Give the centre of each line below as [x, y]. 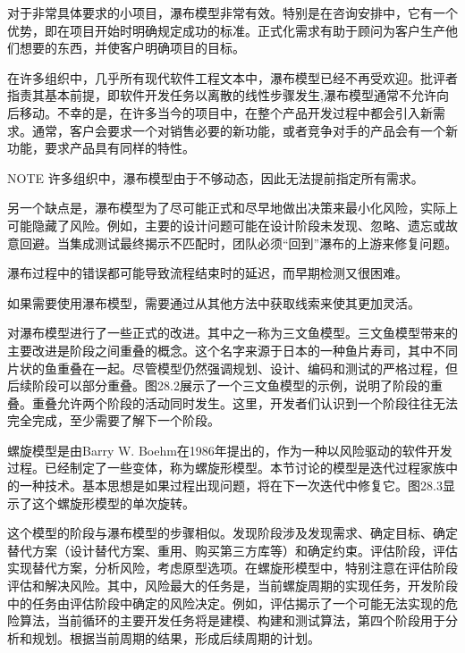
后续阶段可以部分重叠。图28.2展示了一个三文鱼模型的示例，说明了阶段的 [219, 385]
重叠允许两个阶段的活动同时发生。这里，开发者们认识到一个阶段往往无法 [245, 402]
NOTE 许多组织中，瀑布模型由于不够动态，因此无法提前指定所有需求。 [216, 177]
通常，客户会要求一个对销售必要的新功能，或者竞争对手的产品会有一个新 [245, 130]
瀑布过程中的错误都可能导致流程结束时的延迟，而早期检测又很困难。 [207, 273]
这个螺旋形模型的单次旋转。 [113, 502]
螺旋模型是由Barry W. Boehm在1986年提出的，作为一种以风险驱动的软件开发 [230, 450]
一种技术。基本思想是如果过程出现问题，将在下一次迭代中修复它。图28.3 [231, 486]
